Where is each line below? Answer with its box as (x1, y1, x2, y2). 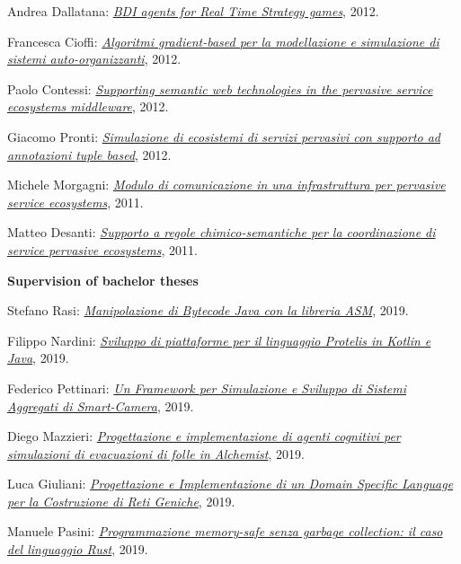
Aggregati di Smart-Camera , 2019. (7, 396, 194, 415)
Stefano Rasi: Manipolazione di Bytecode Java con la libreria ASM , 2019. (7, 301, 409, 320)
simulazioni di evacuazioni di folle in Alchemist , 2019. (7, 444, 305, 463)
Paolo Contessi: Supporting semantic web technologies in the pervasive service (7, 79, 433, 98)
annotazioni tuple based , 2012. (7, 145, 172, 163)
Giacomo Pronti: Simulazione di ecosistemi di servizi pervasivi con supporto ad (7, 127, 441, 145)
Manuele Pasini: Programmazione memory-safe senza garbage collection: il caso (7, 522, 443, 541)
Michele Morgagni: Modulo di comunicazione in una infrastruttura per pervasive (7, 175, 446, 194)
